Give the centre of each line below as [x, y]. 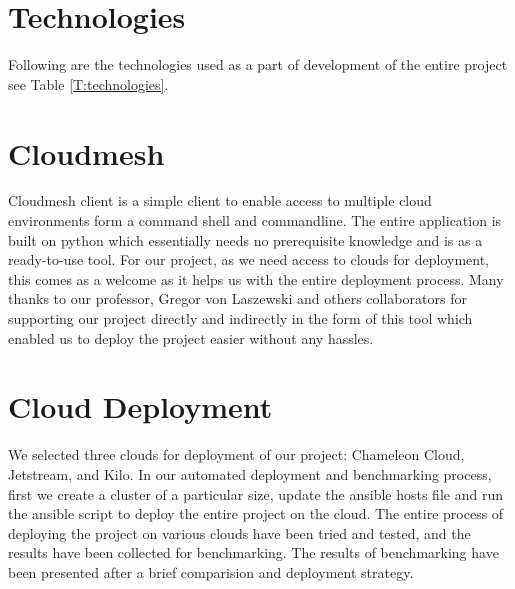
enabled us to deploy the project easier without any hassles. [191, 337]
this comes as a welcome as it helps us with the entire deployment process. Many [256, 278]
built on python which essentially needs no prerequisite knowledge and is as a [245, 239]
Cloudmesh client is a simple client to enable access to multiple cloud [220, 200]
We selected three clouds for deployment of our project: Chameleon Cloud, [236, 454]
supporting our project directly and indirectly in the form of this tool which [240, 318]
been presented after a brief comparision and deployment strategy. [211, 571]
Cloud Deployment [140, 406]
